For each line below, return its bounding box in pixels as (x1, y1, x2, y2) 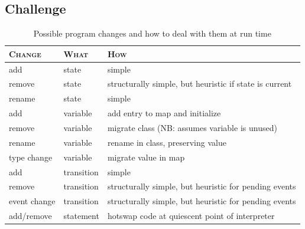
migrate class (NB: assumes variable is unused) (107, 122, 277, 134)
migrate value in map (107, 151, 185, 163)
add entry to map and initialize (107, 107, 221, 119)
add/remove (9, 210, 52, 222)
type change (9, 151, 53, 163)
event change (9, 195, 56, 207)
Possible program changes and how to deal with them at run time (33, 27, 271, 40)
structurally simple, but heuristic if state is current (107, 77, 292, 90)
